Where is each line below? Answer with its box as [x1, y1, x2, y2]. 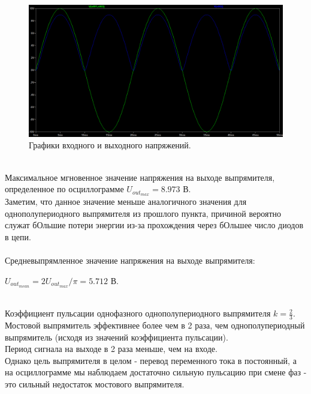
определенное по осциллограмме [5, 183, 124, 195]
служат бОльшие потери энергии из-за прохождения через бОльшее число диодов [5, 219, 304, 231]
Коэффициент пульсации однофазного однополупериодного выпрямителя [5, 307, 271, 320]
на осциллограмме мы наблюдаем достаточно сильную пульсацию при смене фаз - [5, 366, 307, 378]
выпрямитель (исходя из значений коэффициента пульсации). [5, 330, 228, 343]
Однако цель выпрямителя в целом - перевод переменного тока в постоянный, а [5, 354, 297, 366]
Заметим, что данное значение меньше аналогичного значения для [5, 195, 247, 208]
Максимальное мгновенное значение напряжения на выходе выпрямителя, [5, 171, 275, 183]
